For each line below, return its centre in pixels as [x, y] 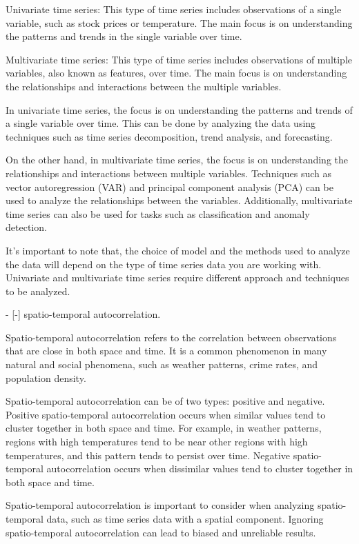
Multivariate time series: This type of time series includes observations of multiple [179, 59]
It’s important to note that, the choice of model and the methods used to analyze [178, 250]
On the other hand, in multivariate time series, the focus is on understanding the [177, 160]
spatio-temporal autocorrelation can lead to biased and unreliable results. [161, 532]
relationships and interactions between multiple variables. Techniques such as [168, 173]
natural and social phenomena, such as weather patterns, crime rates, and [162, 364]
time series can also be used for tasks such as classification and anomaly [158, 213]
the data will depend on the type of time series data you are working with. [164, 264]
